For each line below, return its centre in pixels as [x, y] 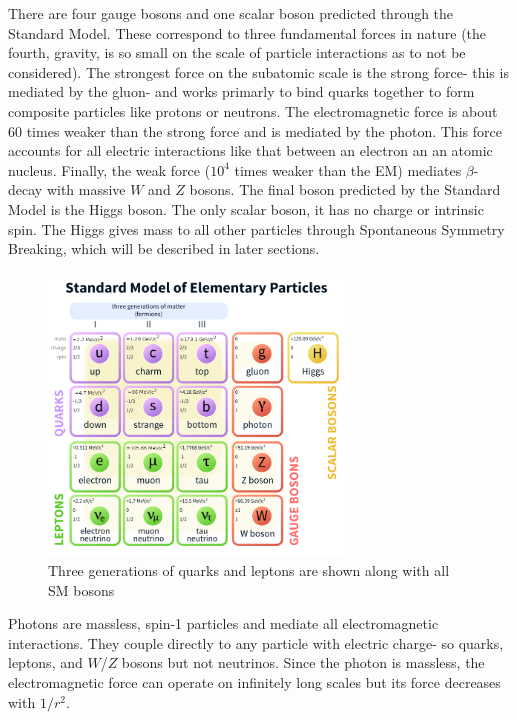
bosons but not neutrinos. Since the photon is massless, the [303, 662]
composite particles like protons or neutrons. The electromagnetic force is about [253, 110]
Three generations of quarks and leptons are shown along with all [249, 570]
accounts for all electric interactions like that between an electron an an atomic [250, 150]
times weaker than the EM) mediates [348, 169]
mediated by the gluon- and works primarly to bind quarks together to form [241, 91]
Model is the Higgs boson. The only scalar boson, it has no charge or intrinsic [246, 208]
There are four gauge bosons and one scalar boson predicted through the [231, 13]
